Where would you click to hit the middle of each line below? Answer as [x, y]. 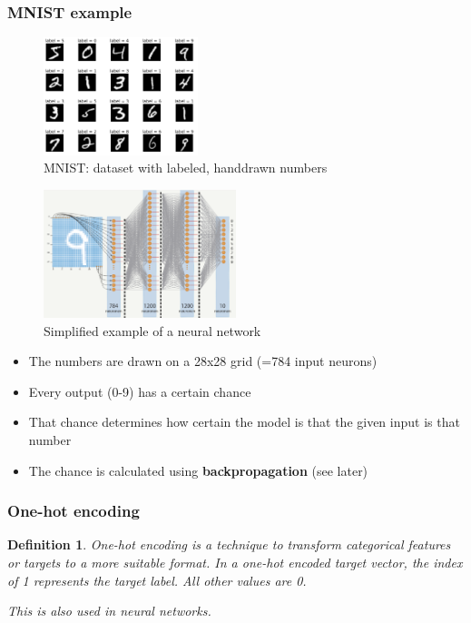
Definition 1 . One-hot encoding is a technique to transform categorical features [229, 544]
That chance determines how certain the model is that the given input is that [244, 422]
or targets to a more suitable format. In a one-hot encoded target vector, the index [235, 562]
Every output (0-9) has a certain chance [140, 391]
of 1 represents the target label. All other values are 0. [157, 580]
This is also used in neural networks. [109, 611]
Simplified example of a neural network [152, 330]
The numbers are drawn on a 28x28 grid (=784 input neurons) [203, 361]
